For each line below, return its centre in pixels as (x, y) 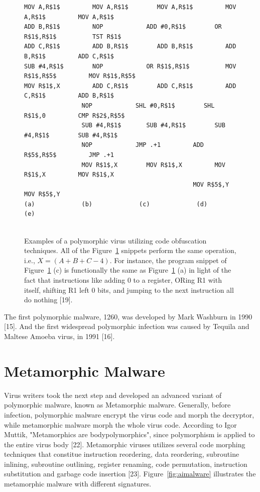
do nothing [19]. (48, 300)
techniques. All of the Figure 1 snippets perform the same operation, (130, 250)
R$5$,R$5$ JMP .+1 (69, 155)
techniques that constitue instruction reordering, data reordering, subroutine (122, 454)
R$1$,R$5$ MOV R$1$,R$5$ (80, 76)
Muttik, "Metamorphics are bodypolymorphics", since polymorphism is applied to (129, 434)
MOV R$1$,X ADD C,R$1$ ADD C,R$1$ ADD (130, 86)
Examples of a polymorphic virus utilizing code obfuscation (115, 240)
